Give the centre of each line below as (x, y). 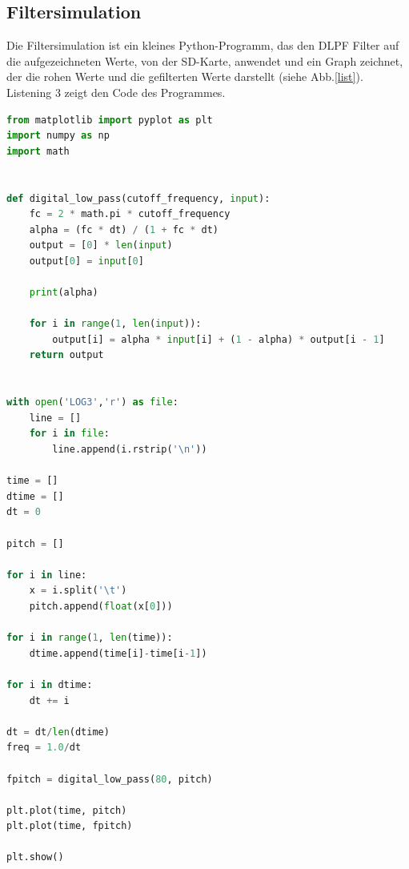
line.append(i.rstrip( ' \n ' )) (130, 450)
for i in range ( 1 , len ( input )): (115, 324)
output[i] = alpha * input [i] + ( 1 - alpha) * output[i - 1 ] (219, 339)
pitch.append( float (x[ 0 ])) (101, 606)
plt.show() (35, 857)
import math (38, 151)
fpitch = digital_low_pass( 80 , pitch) (110, 779)
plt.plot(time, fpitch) (70, 826)
